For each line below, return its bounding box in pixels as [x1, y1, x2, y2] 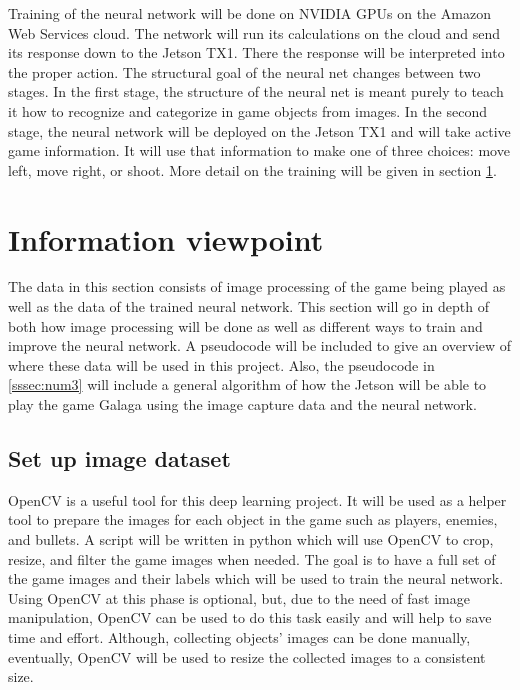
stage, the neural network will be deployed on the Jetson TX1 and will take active [8, 120, 511, 141]
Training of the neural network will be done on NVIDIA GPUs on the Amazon [8, 3, 491, 23]
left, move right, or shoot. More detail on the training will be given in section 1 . [8, 159, 497, 180]
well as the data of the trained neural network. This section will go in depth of [8, 296, 490, 317]
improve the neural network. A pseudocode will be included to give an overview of [8, 335, 512, 356]
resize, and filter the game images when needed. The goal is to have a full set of [8, 548, 496, 569]
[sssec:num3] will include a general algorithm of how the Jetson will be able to [8, 374, 487, 395]
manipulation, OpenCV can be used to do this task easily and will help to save [8, 607, 492, 628]
